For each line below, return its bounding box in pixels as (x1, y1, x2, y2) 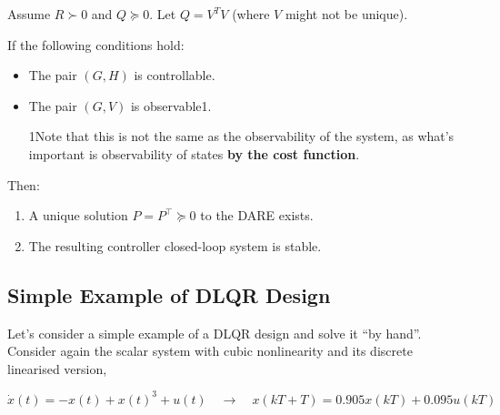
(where (232, 5, 270, 23)
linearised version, (7, 359, 107, 378)
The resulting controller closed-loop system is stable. (28, 236, 322, 255)
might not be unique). (285, 5, 408, 23)
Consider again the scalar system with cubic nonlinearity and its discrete (7, 341, 413, 360)
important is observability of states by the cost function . (28, 144, 360, 163)
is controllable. (134, 66, 215, 85)
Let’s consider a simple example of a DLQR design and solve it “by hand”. (7, 323, 422, 342)
